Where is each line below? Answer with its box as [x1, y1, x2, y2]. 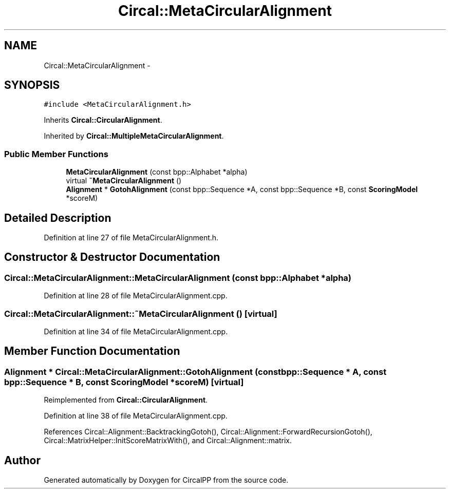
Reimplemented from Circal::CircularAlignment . [44, 395, 208, 405]
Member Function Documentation [4, 345, 180, 358]
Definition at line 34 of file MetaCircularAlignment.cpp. [44, 327, 228, 336]
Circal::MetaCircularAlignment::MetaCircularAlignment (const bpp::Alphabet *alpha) [4, 272, 351, 283]
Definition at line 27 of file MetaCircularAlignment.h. [44, 233, 219, 242]
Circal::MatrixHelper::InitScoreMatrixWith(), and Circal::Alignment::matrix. [44, 436, 292, 445]
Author [4, 453, 41, 467]
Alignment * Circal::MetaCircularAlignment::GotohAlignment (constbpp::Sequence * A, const [4, 366, 387, 377]
